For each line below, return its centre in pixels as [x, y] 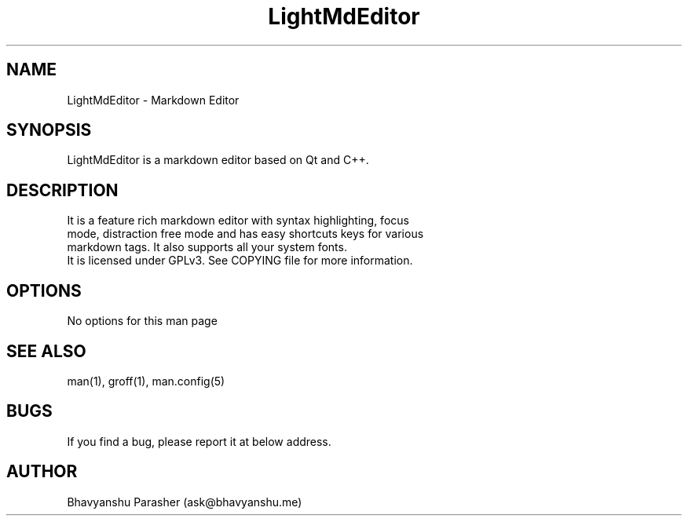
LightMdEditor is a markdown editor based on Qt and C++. [218, 160]
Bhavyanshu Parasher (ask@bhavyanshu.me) [185, 502]
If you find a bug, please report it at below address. [199, 441]
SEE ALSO [46, 351]
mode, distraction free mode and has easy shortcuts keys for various [245, 234]
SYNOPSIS [49, 130]
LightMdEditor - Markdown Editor [153, 100]
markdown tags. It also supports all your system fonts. [207, 247]
